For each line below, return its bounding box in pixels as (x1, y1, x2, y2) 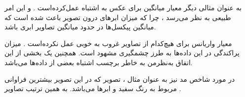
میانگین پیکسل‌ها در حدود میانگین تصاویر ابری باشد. (4, 22, 156, 32)
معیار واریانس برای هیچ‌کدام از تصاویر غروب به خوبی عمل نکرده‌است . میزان (4, 38, 232, 48)
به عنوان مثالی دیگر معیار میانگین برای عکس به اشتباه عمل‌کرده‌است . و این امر (4, 2, 242, 12)
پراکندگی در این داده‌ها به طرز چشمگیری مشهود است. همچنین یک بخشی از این (4, 48, 240, 58)
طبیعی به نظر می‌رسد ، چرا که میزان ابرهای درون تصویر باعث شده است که (4, 12, 231, 22)
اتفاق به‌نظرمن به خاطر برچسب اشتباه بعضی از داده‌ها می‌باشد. (4, 57, 193, 67)
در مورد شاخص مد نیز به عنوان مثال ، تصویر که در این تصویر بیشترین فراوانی (4, 73, 235, 84)
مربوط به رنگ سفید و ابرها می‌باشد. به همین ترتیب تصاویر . (4, 83, 181, 94)
